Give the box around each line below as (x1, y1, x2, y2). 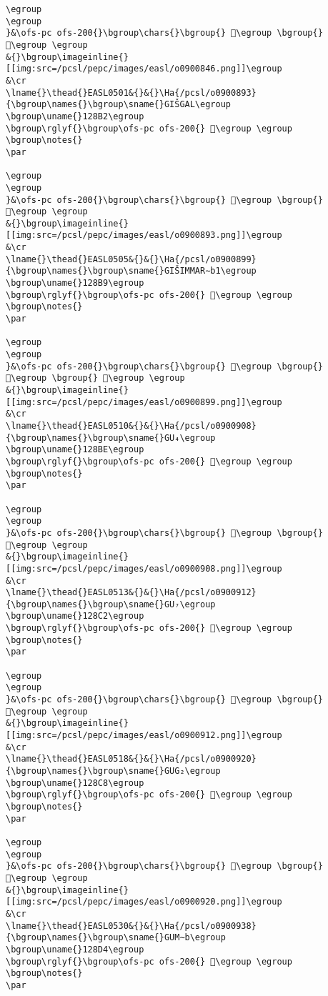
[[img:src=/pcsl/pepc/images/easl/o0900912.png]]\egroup (6, 730, 282, 741)
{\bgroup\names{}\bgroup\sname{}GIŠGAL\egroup (6, 99, 231, 110)
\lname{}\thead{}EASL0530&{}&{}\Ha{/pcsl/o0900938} (6, 920, 257, 931)
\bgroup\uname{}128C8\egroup (6, 777, 144, 788)
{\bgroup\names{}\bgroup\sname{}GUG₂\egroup (6, 766, 221, 776)
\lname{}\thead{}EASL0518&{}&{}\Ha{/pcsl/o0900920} (6, 754, 257, 765)
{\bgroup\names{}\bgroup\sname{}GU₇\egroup (6, 599, 216, 609)
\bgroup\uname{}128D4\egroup (6, 944, 144, 955)
